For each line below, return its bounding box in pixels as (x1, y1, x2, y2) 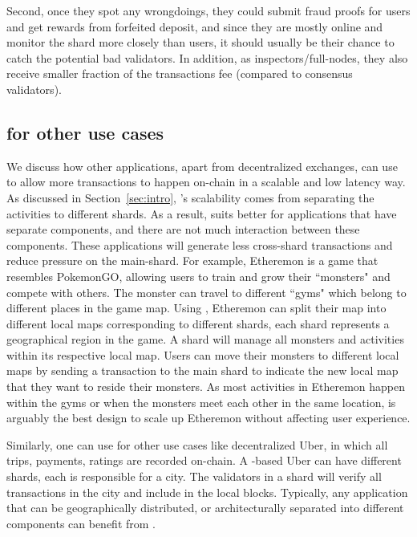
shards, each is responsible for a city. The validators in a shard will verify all (6, 468, 382, 485)
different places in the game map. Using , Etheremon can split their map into (6, 299, 387, 316)
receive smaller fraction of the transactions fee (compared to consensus (6, 65, 353, 82)
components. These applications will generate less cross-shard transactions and (6, 236, 393, 253)
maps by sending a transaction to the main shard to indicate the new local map (6, 362, 399, 379)
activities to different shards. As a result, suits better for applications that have (6, 205, 397, 222)
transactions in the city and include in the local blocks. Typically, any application (6, 483, 408, 500)
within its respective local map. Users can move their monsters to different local (6, 346, 399, 363)
